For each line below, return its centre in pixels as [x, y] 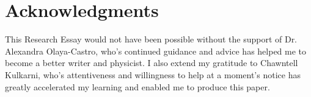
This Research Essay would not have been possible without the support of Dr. [151, 39]
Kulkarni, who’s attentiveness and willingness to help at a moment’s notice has [153, 74]
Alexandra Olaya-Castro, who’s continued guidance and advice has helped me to [156, 51]
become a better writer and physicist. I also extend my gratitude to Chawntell [152, 63]
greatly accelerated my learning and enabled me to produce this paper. [137, 86]
